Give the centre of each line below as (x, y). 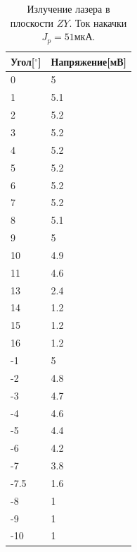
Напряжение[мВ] (89, 61)
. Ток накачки (98, 22)
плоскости (32, 22)
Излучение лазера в (68, 8)
